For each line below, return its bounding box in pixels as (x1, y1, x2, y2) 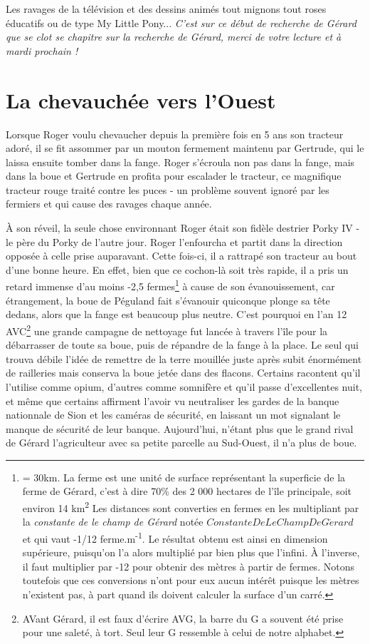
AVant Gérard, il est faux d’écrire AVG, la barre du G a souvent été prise (22, 610, 344, 625)
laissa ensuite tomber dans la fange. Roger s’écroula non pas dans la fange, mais (6, 154, 355, 169)
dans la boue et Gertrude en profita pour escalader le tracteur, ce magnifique (6, 168, 342, 183)
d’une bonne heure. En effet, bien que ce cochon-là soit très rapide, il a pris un (6, 262, 349, 277)
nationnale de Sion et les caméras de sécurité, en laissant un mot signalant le (6, 407, 341, 422)
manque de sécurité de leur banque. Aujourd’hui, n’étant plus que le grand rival (6, 421, 354, 436)
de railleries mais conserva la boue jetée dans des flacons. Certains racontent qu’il (6, 365, 361, 380)
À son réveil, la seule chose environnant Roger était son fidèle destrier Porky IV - (6, 220, 360, 235)
